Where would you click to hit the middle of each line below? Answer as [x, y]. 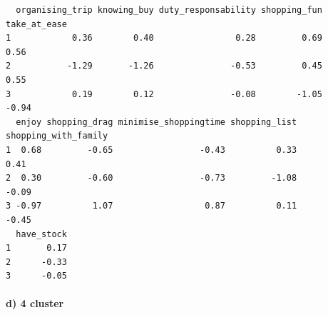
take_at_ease [36, 24]
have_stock [41, 234]
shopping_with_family [57, 136]
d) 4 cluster [35, 303]
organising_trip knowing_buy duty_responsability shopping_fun [169, 10]
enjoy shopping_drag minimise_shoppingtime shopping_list [157, 122]
